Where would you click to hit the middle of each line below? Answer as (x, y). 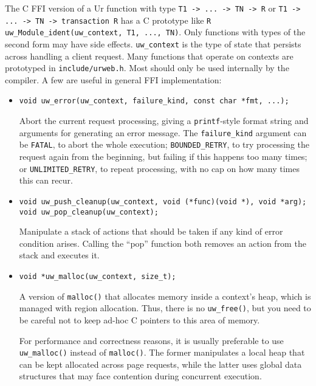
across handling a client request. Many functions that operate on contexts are (149, 56)
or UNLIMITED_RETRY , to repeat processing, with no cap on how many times (160, 168)
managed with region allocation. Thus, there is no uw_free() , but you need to (165, 308)
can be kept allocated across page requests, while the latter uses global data (160, 364)
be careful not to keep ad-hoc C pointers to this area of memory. (139, 320)
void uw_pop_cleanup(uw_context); (89, 212)
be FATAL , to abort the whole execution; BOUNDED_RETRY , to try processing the (164, 144)
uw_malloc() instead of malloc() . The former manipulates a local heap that (162, 352)
